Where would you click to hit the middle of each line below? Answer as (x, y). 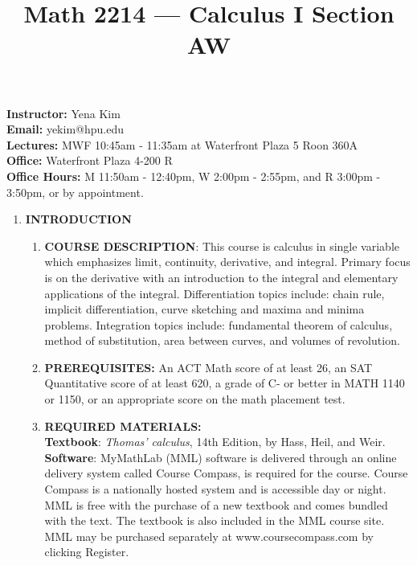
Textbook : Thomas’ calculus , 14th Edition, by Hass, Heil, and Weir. (215, 442)
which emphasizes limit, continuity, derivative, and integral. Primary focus (227, 262)
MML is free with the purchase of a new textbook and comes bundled (216, 504)
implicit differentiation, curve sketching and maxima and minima (204, 309)
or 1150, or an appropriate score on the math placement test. (195, 399)
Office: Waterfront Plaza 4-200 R (90, 160)
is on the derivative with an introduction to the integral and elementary (221, 277)
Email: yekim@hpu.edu (65, 129)
